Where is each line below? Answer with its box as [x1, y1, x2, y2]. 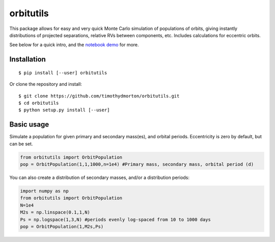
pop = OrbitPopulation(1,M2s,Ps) [20, 224, 104, 229]
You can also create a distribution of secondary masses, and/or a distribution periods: [9, 174, 190, 180]
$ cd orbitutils [18, 100, 59, 106]
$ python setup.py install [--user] [18, 107, 110, 113]
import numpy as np [20, 188, 69, 194]
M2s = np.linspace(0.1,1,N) [20, 209, 90, 216]
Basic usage [9, 120, 49, 129]
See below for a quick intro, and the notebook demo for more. [9, 42, 140, 48]
